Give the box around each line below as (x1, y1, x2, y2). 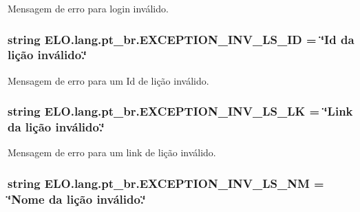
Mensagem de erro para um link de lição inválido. (8, 145, 216, 160)
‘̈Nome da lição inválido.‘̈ (8, 190, 146, 207)
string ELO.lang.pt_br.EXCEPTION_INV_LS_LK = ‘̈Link (8, 103, 353, 120)
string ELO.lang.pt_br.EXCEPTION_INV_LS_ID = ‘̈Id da (8, 30, 354, 47)
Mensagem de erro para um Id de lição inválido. (8, 73, 209, 87)
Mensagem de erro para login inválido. (8, 1, 169, 15)
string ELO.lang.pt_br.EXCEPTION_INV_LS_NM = (8, 174, 324, 191)
